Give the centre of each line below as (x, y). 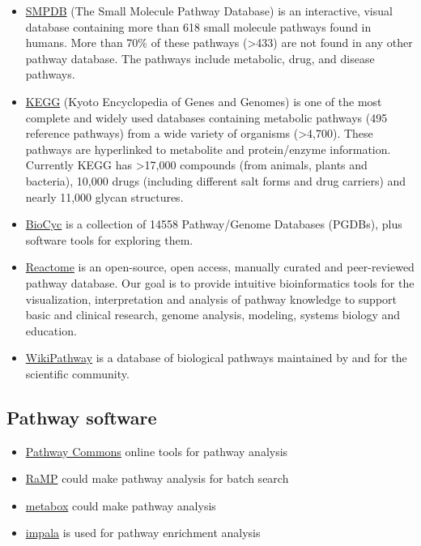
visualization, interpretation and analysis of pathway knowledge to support (211, 299)
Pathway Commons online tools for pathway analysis (157, 451)
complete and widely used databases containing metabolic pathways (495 (206, 117)
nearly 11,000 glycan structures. (104, 196)
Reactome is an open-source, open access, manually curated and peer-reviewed (220, 267)
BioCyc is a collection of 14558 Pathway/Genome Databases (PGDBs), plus (214, 224)
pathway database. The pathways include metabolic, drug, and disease (200, 58)
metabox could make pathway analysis (121, 505)
